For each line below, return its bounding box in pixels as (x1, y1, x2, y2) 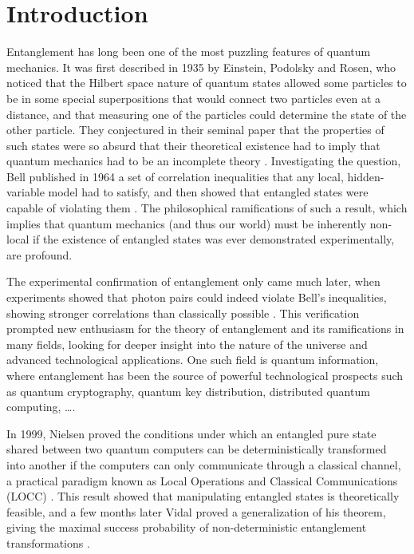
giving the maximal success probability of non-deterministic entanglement (6, 519, 367, 536)
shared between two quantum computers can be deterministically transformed (6, 441, 387, 457)
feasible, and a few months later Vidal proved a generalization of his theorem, (6, 503, 386, 520)
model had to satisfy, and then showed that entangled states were (48, 184, 369, 200)
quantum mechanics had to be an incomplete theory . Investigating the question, (6, 152, 401, 169)
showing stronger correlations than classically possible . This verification (6, 304, 360, 321)
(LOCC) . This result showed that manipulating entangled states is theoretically (6, 488, 400, 505)
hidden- (347, 168, 384, 184)
